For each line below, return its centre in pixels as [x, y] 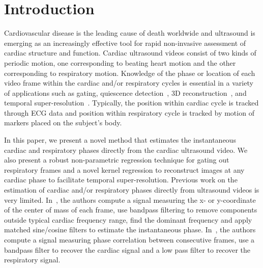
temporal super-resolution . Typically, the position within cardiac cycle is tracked [131, 103]
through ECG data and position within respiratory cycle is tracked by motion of [129, 112]
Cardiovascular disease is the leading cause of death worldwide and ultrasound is [130, 33]
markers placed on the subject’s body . [63, 123]
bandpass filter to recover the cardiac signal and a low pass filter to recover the [127, 249]
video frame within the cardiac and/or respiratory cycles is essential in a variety [129, 83]
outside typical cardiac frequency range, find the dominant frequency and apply [128, 219]
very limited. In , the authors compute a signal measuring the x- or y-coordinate [130, 199]
